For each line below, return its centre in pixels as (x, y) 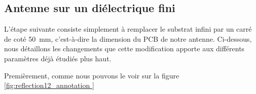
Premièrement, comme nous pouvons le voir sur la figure (92, 75)
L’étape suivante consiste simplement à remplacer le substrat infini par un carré (128, 29)
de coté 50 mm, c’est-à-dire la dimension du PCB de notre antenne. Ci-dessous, (128, 38)
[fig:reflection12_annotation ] (49, 85)
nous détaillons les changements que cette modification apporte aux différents (124, 49)
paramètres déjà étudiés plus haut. (58, 58)
